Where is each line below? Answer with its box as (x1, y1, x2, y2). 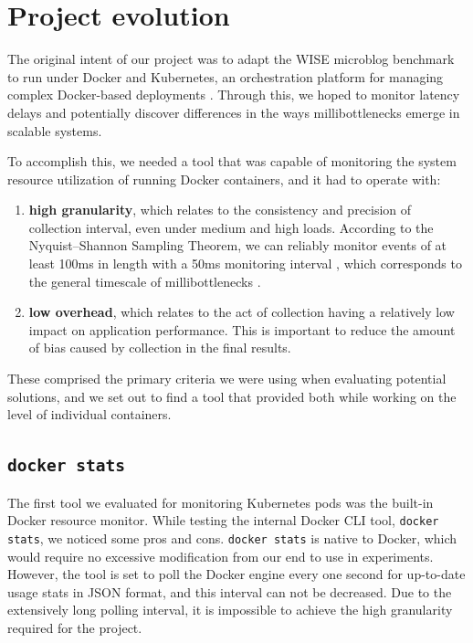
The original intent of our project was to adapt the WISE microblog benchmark (7, 49, 455, 69)
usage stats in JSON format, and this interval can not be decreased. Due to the (7, 582, 452, 601)
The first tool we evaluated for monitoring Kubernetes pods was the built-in (7, 492, 434, 511)
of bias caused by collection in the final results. (28, 338, 291, 357)
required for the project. (7, 617, 142, 637)
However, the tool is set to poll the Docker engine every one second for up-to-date (7, 564, 466, 584)
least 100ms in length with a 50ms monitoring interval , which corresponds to (28, 254, 462, 273)
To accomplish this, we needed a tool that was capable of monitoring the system (7, 152, 457, 171)
